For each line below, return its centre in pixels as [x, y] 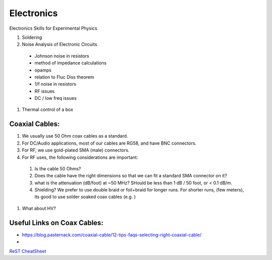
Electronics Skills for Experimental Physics [53, 28]
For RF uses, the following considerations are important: [80, 157]
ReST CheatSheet [28, 251]
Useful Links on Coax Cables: [56, 222]
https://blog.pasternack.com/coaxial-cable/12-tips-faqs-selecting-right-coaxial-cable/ [112, 235]
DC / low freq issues [56, 98]
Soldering [32, 37]
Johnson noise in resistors [62, 56]
